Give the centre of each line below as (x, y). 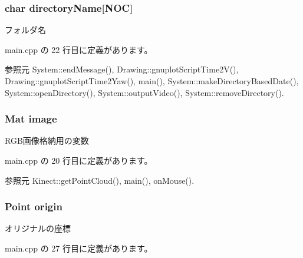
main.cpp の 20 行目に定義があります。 (79, 160)
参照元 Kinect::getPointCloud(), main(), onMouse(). (100, 180)
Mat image (31, 119)
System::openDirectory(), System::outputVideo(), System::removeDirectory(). (144, 92)
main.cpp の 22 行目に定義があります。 (79, 49)
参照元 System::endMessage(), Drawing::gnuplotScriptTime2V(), (122, 69)
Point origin (34, 206)
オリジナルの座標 (38, 228)
